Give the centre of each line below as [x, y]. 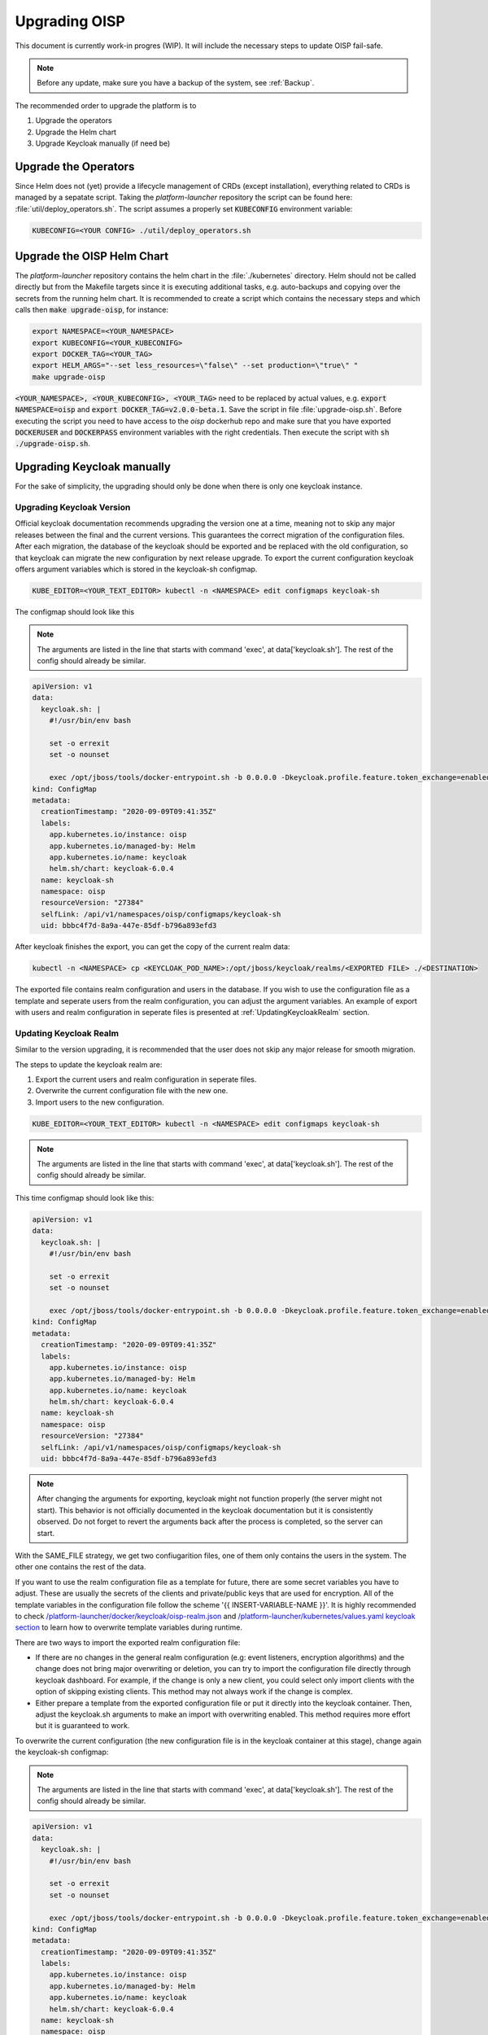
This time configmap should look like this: [85, 1197]
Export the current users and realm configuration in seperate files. [146, 1079]
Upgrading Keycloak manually [93, 467]
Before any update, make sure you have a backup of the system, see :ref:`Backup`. [176, 83]
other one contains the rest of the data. [81, 1567]
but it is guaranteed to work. [83, 1726]
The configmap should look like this [74, 611]
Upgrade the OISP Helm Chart [92, 256]
